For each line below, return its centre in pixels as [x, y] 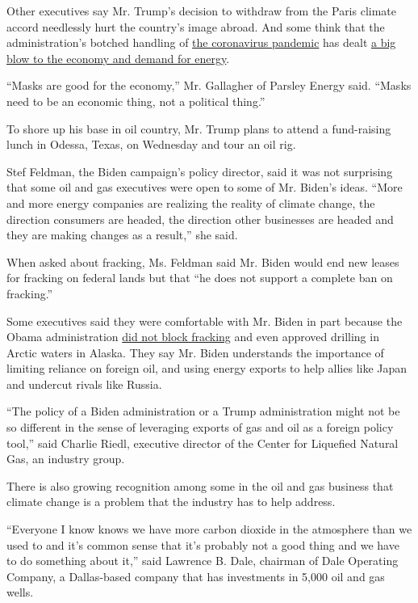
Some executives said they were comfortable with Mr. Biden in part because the [205, 320]
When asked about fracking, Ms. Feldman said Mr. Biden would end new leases [203, 261]
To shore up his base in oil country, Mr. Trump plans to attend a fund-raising [199, 128]
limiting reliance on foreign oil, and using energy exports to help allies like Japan [207, 368]
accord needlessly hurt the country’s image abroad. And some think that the [196, 26]
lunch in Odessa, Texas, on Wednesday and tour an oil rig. [151, 144]
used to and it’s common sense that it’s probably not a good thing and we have [203, 544]
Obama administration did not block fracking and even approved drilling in [193, 337]
